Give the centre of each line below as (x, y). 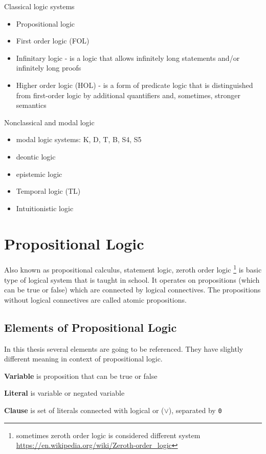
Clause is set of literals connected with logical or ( (84, 410)
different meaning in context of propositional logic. (83, 359)
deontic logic (36, 156)
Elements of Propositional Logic (91, 327)
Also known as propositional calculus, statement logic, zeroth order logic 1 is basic (133, 269)
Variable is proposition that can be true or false (81, 376)
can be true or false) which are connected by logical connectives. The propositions (132, 290)
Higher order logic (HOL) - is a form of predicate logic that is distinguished (135, 85)
